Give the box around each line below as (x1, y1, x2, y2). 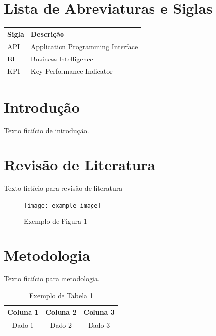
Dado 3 (88, 320, 110, 330)
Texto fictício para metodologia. (4, 274, 100, 284)
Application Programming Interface (31, 41, 138, 52)
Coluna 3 (83, 307, 115, 317)
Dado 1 (12, 320, 34, 330)
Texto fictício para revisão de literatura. (4, 183, 124, 193)
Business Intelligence (31, 54, 93, 64)
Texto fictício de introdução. (4, 125, 89, 136)
